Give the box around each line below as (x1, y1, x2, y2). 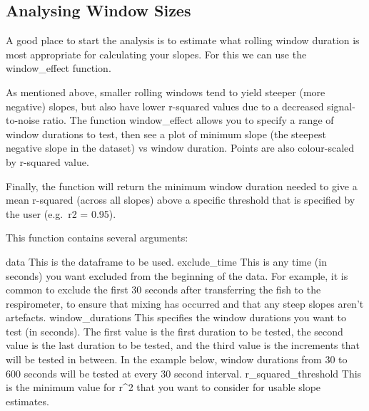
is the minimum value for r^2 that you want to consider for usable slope (6, 380, 321, 395)
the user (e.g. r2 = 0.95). (6, 206, 116, 221)
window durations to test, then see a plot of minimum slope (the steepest (6, 126, 326, 141)
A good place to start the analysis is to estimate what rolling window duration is (6, 33, 360, 48)
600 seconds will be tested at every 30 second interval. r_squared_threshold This (6, 365, 362, 380)
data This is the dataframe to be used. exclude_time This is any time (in (6, 254, 327, 269)
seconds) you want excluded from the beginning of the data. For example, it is (6, 268, 348, 283)
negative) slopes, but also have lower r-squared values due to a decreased (6, 98, 324, 113)
